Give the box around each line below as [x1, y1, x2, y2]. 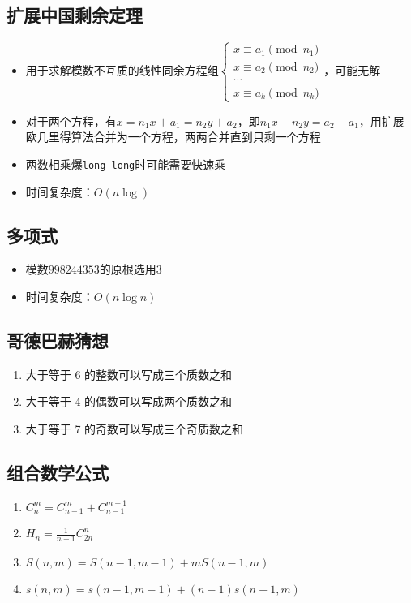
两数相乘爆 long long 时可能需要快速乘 [25, 156, 226, 173]
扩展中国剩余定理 [6, 2, 143, 28]
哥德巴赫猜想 [6, 328, 109, 353]
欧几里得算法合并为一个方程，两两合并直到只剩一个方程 [25, 128, 321, 145]
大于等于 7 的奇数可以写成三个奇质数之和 [25, 420, 244, 437]
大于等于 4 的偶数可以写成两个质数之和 [25, 393, 233, 410]
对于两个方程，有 [25, 112, 117, 129]
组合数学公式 [6, 460, 109, 485]
